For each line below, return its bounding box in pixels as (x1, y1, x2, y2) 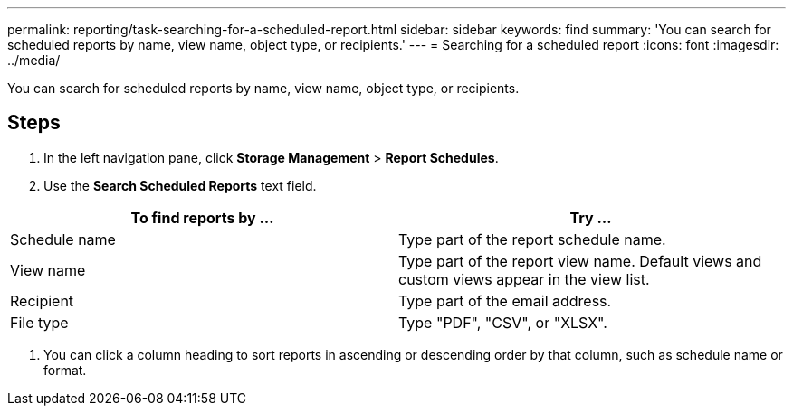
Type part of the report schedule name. (398, 230, 666, 249)
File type (10, 313, 69, 332)
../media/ (7, 52, 61, 68)
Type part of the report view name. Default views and (398, 251, 762, 270)
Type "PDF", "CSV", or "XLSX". (398, 313, 607, 332)
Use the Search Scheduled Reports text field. (43, 177, 317, 193)
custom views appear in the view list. (398, 269, 650, 288)
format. (43, 361, 87, 378)
